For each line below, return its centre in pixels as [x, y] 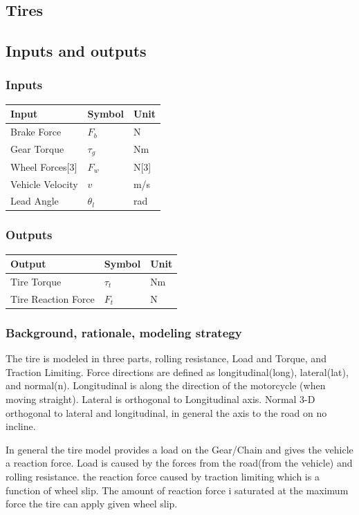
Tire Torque [36, 282]
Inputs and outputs [76, 51]
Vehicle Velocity [44, 184]
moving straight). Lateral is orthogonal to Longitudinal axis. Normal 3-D [160, 399]
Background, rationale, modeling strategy [124, 332]
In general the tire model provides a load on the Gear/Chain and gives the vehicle [179, 449]
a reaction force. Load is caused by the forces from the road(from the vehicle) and [179, 463]
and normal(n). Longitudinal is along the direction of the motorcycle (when [166, 385]
